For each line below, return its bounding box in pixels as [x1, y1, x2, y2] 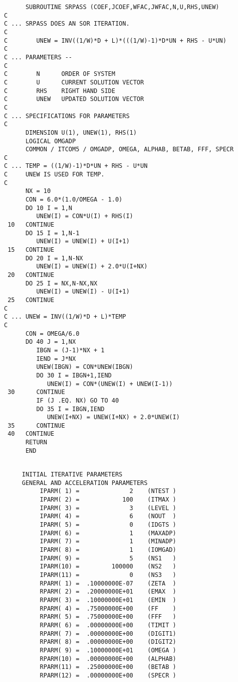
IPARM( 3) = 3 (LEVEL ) [40, 504, 176, 512]
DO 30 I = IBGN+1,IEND [36, 371, 112, 379]
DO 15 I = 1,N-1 [25, 229, 80, 237]
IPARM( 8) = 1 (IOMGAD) [40, 546, 176, 553]
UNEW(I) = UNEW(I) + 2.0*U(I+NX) [36, 263, 148, 270]
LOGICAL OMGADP [25, 137, 76, 145]
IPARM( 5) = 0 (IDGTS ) [40, 521, 176, 529]
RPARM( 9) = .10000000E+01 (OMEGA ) [40, 646, 176, 654]
